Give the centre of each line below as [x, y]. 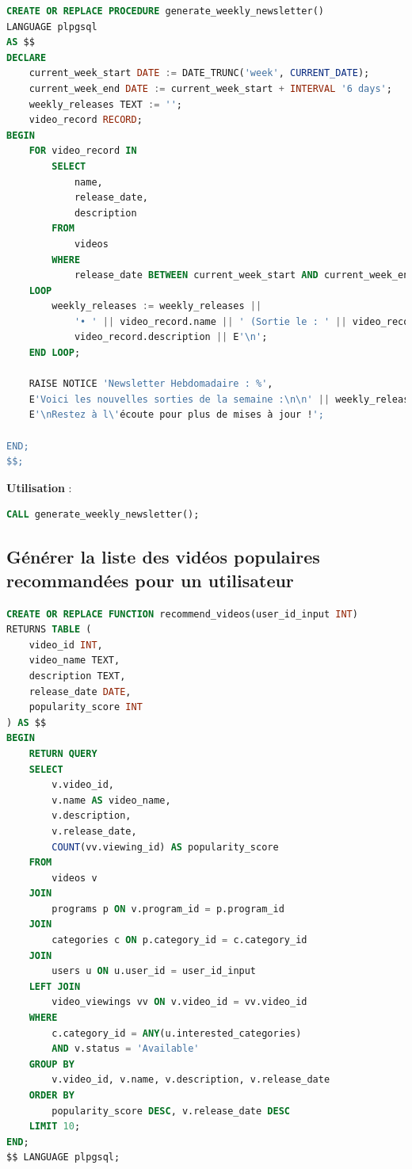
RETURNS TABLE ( [49, 630]
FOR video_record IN [83, 151]
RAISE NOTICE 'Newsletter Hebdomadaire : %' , [151, 384]
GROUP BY [51, 1064]
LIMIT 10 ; [55, 1127]
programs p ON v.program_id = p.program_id [168, 909]
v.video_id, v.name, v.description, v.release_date [191, 1080]
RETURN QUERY [63, 753]
